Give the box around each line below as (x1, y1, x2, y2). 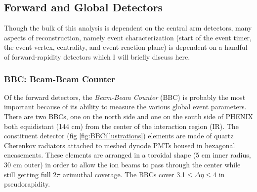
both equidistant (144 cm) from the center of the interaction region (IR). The (4, 121, 239, 131)
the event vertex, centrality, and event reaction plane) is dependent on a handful (4, 42, 248, 52)
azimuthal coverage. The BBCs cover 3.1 (62, 169, 186, 179)
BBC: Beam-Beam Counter (4, 72, 116, 85)
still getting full (4, 169, 51, 179)
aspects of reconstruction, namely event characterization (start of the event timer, (4, 32, 252, 42)
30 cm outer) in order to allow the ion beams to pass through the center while (4, 159, 241, 169)
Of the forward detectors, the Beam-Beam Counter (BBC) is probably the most (4, 92, 246, 102)
